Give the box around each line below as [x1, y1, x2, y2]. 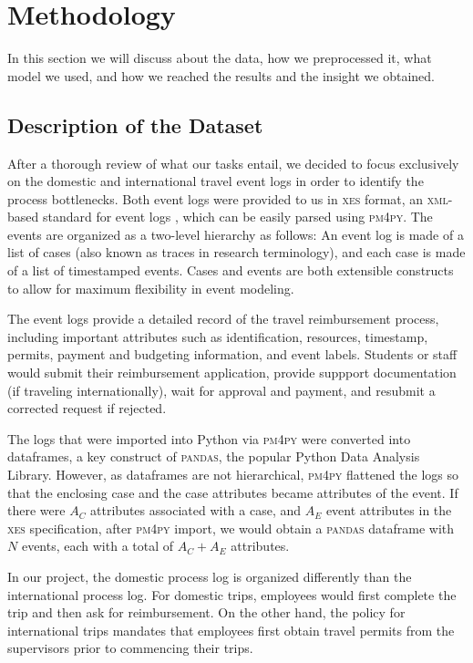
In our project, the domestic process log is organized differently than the [7, 566, 412, 585]
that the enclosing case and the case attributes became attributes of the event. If [7, 482, 458, 502]
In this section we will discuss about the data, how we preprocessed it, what [7, 48, 432, 67]
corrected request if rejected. [7, 399, 167, 418]
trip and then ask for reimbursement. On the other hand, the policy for [7, 603, 406, 622]
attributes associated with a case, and [90, 501, 302, 520]
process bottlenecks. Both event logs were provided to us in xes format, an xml [7, 189, 448, 208]
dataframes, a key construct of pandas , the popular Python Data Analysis [7, 447, 420, 466]
